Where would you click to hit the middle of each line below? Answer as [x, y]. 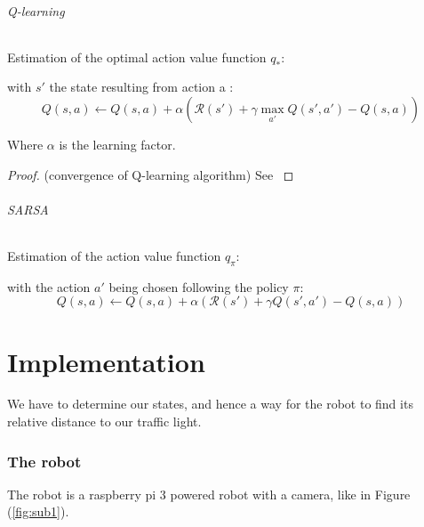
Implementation [106, 361]
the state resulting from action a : [141, 87]
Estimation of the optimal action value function [137, 57]
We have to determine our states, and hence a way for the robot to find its [210, 404]
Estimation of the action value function [114, 255]
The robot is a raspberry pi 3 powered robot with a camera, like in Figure [209, 494]
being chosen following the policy [199, 286]
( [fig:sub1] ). [38, 511]
